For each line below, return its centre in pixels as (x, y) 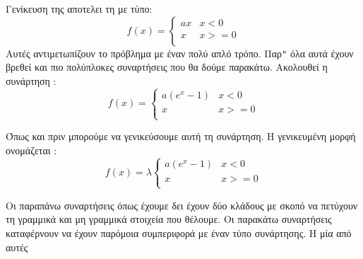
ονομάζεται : (31, 150)
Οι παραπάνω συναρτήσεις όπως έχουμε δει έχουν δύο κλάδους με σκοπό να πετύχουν (182, 205)
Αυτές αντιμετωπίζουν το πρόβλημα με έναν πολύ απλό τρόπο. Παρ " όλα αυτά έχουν (180, 53)
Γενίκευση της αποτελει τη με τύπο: (79, 8)
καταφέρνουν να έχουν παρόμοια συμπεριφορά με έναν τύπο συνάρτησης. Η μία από (179, 233)
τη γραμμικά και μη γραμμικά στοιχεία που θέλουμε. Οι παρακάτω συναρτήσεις (169, 219)
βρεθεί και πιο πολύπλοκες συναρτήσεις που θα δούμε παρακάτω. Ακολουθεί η (167, 67)
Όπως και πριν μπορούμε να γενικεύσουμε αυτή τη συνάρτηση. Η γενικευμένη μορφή (181, 136)
